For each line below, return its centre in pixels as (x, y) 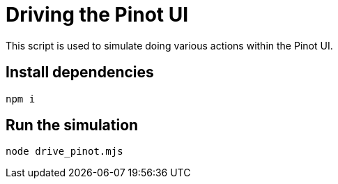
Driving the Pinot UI (97, 15)
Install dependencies (80, 72)
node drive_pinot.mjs (64, 152)
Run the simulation (72, 125)
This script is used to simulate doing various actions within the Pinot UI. (169, 45)
